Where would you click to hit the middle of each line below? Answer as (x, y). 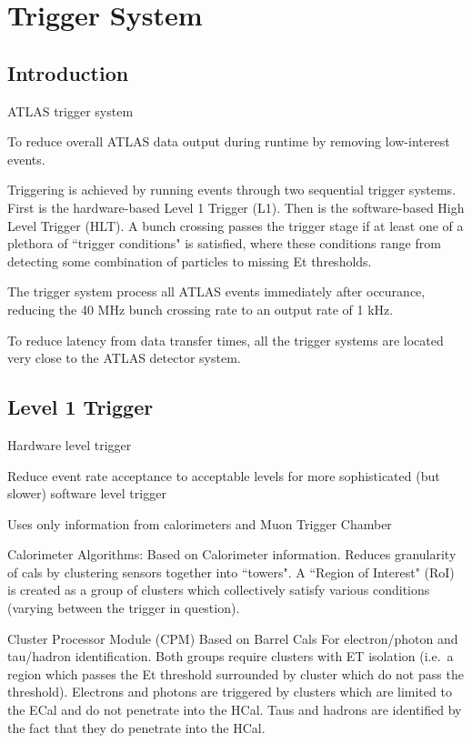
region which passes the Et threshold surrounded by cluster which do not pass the (236, 673)
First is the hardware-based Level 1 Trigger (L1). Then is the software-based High (236, 207)
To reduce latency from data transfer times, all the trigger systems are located (226, 340)
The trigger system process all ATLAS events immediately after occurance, (216, 291)
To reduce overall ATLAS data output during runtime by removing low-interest (229, 141)
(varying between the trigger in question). (124, 608)
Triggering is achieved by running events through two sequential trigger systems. (232, 190)
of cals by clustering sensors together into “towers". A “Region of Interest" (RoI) (231, 572)
